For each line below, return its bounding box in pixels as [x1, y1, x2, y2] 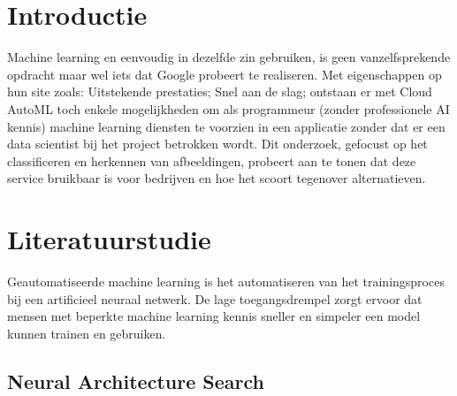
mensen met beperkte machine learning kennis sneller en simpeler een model [7, 307, 421, 325]
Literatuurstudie [7, 221, 211, 257]
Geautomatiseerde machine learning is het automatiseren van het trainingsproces [7, 272, 445, 290]
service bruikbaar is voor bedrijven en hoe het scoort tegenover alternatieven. [7, 169, 426, 187]
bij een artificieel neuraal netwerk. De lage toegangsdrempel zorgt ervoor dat [7, 289, 423, 308]
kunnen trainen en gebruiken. [7, 324, 166, 342]
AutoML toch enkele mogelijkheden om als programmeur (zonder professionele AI [7, 99, 450, 118]
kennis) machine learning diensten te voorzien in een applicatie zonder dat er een [7, 117, 446, 135]
